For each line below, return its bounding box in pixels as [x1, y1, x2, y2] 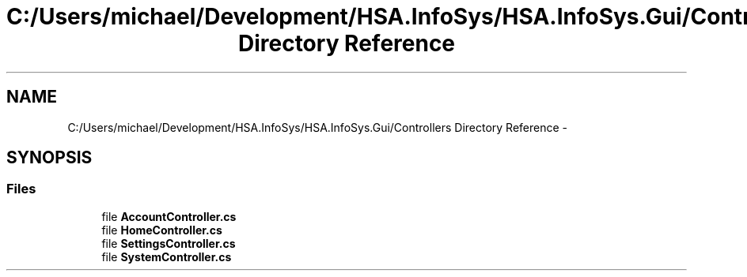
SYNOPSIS [6, 148, 93, 168]
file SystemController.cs [101, 249, 232, 264]
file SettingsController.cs [101, 236, 236, 250]
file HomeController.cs [101, 223, 222, 237]
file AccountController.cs [101, 209, 237, 223]
